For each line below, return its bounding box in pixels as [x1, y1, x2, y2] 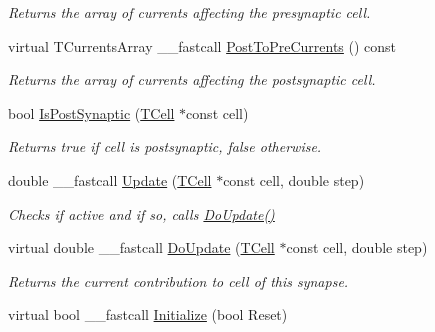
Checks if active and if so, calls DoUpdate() [8, 203, 275, 224]
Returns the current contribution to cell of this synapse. [8, 270, 349, 291]
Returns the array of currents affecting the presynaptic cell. [8, 2, 371, 22]
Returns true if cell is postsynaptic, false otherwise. [8, 136, 322, 157]
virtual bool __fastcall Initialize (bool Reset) [8, 304, 288, 325]
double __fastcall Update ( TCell [8, 169, 212, 190]
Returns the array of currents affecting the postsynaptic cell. [8, 69, 376, 90]
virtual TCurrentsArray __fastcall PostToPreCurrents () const [8, 35, 397, 56]
